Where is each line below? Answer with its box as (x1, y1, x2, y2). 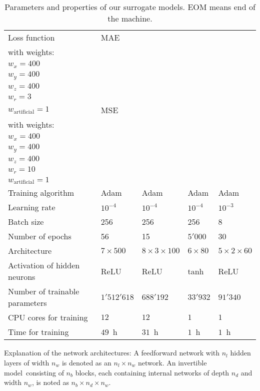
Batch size (8, 216, 44, 228)
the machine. (107, 13, 152, 24)
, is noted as (31, 377, 69, 387)
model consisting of (4, 367, 64, 377)
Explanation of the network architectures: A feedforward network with (4, 347, 220, 358)
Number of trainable (8, 285, 79, 297)
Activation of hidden (8, 259, 80, 271)
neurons (8, 271, 35, 283)
